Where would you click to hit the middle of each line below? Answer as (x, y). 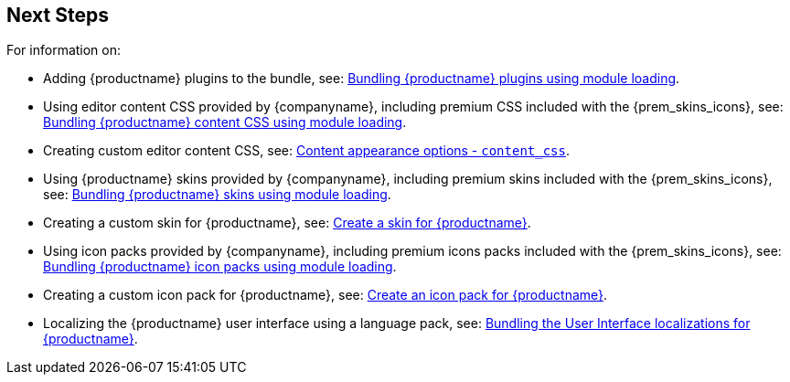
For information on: (64, 50)
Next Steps (58, 15)
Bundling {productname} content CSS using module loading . (225, 122)
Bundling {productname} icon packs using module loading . (220, 267)
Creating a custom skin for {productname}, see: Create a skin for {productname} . (287, 223)
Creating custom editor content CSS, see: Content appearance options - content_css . (307, 151)
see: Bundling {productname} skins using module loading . (217, 195)
